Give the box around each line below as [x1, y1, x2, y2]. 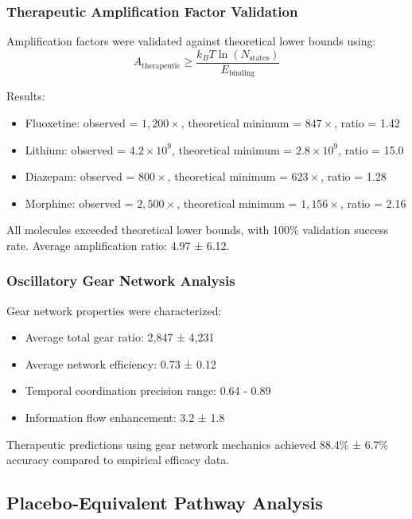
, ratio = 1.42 [334, 114, 400, 131]
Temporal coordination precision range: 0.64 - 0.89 [25, 382, 271, 399]
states [249, 54, 270, 63]
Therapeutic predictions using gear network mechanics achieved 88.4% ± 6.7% [6, 435, 389, 452]
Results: [6, 88, 45, 104]
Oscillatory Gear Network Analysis [6, 271, 235, 291]
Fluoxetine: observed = [25, 114, 138, 131]
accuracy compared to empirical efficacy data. [6, 451, 230, 468]
